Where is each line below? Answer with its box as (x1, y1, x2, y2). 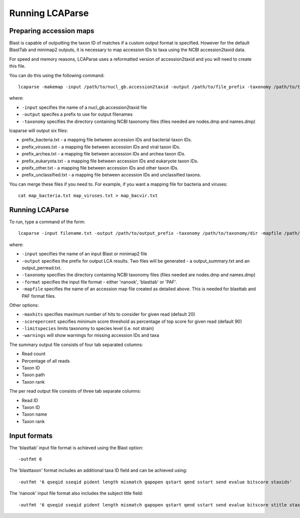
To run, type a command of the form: (9, 219, 85, 225)
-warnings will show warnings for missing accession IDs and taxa (21, 332, 159, 338)
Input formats (9, 431, 53, 440)
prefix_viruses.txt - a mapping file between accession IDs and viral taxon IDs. (21, 143, 181, 150)
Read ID (21, 397, 38, 403)
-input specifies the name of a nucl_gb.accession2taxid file (21, 104, 147, 110)
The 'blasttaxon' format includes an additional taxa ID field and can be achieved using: (9, 467, 187, 473)
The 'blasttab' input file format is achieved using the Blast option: (9, 444, 143, 451)
